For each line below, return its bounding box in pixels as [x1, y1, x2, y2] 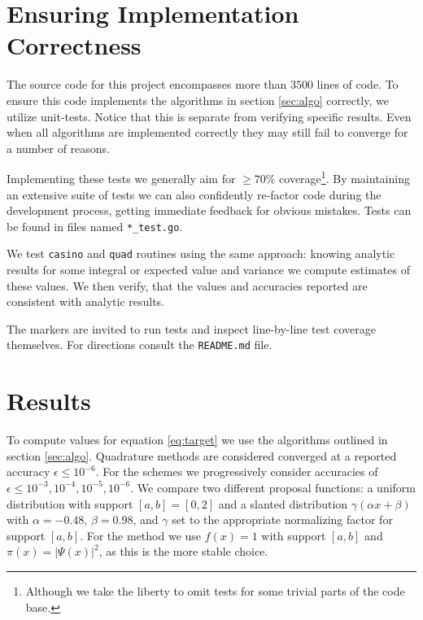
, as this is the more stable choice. [98, 543, 268, 560]
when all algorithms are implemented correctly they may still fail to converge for [7, 124, 408, 141]
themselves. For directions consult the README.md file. [7, 336, 273, 353]
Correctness [7, 28, 142, 62]
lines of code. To [316, 76, 399, 93]
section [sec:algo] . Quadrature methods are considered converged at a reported [7, 447, 397, 464]
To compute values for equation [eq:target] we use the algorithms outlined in [7, 431, 388, 448]
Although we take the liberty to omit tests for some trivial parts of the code [25, 582, 405, 599]
